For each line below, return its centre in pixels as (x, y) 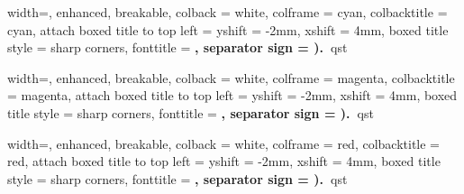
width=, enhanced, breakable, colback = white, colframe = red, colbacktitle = (224, 143)
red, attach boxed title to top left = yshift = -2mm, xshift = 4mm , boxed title (224, 161)
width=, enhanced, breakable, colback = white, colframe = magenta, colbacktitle (231, 77)
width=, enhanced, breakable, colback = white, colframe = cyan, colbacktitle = (227, 12)
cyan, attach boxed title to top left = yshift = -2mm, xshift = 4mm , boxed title (228, 29)
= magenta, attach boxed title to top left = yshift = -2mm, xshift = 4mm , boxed (232, 95)
